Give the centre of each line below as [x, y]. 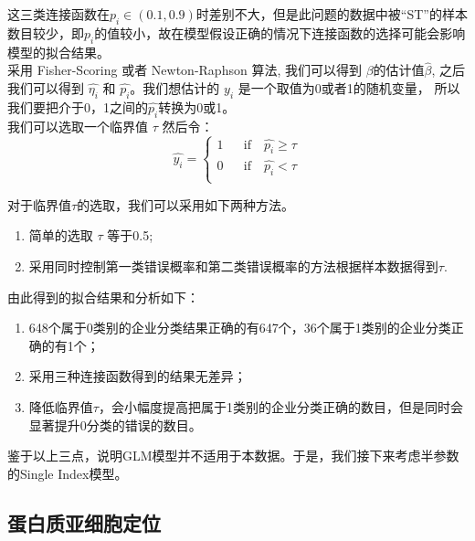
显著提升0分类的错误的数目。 [115, 424]
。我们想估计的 [175, 88]
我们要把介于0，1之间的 [78, 106]
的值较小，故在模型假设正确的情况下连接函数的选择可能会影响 [280, 32]
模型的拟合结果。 [58, 52]
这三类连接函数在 [58, 14]
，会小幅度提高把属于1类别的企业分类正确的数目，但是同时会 [280, 406]
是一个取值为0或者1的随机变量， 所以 [349, 88]
